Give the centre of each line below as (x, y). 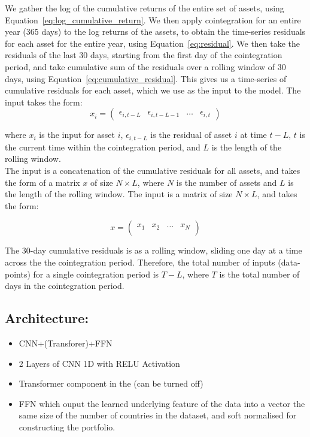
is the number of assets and (227, 182)
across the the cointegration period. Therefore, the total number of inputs (140, 262)
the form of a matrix (42, 182)
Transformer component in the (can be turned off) (111, 383)
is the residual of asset (191, 135)
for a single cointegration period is (96, 274)
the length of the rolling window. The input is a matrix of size (119, 194)
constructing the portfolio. (67, 427)
